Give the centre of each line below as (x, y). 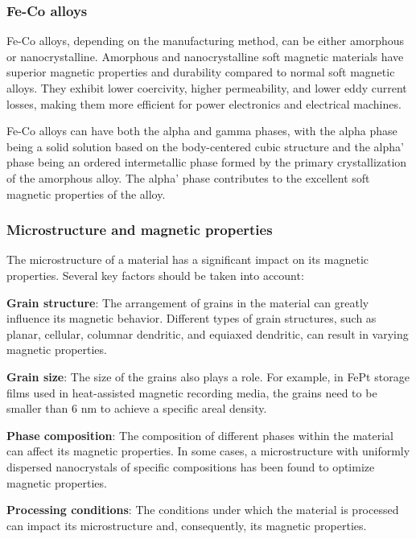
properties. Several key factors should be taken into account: (155, 275)
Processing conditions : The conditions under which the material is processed (203, 510)
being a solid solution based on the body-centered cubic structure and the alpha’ (205, 146)
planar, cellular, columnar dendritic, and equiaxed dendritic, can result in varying (208, 333)
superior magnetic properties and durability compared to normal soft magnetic (201, 72)
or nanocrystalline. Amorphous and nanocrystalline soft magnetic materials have (205, 56)
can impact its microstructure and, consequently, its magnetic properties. (187, 525)
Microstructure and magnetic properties (140, 230)
